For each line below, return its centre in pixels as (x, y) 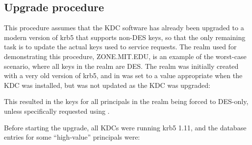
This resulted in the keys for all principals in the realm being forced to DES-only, (126, 101)
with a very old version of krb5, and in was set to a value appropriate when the (123, 75)
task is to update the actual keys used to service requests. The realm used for (120, 47)
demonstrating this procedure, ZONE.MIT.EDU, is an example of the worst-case (125, 56)
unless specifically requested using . (57, 111)
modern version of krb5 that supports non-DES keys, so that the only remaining (125, 37)
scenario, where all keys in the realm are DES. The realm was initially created (121, 66)
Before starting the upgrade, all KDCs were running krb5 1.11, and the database (125, 127)
